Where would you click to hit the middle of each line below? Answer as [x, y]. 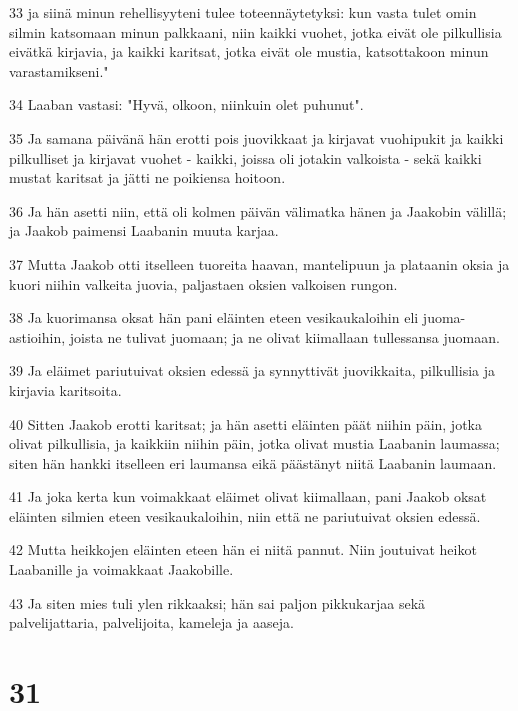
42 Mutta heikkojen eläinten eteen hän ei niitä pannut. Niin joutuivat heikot [243, 549]
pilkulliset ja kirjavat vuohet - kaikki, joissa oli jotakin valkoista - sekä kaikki [245, 157]
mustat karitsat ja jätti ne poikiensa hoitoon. [147, 177]
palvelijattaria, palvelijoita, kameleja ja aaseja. [151, 622]
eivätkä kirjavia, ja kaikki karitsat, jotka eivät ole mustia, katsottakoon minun [249, 51]
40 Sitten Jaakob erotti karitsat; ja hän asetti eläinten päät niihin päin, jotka [245, 423]
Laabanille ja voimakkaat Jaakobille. [121, 569]
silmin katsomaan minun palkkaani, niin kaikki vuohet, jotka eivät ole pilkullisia [255, 31]
